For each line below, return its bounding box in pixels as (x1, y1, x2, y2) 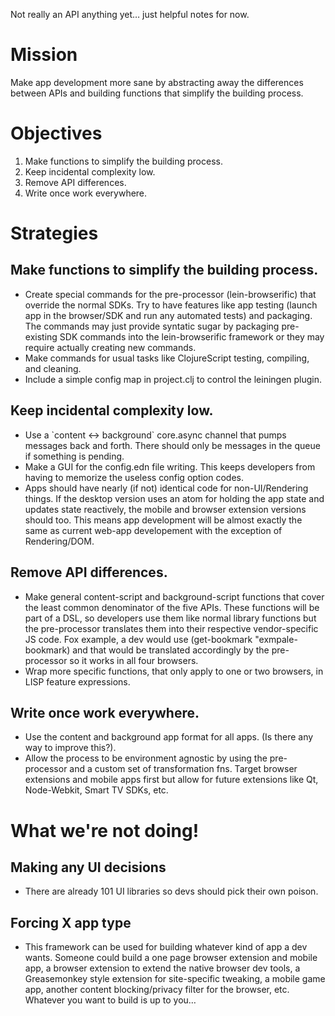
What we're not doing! (10, 819, 200, 842)
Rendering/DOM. (24, 535, 95, 547)
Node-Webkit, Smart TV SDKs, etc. (24, 784, 169, 796)
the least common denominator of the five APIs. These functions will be (24, 601, 320, 613)
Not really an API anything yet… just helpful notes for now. (10, 9, 250, 20)
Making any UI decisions (10, 859, 167, 876)
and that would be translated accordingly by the (72, 644, 270, 656)
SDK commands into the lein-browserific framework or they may (59, 330, 325, 343)
